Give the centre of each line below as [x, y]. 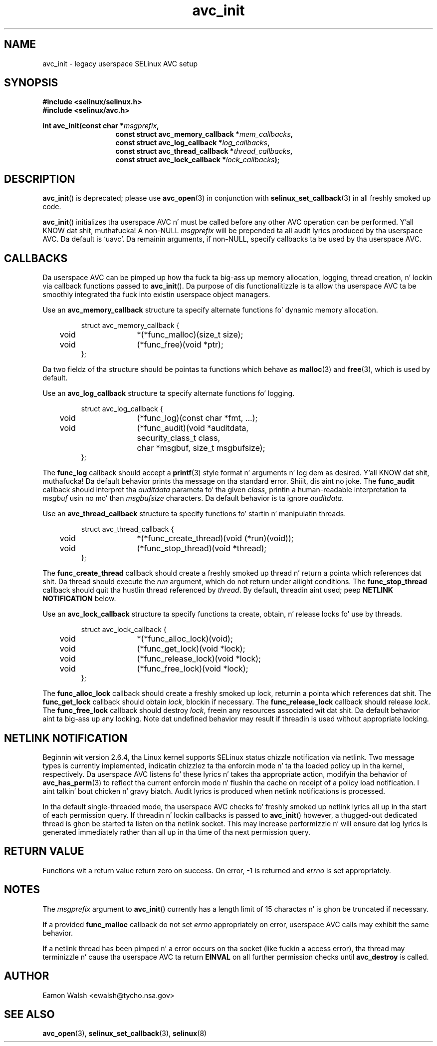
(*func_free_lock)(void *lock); [193, 669]
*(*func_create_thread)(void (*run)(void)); [215, 538]
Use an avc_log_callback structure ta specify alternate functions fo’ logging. [169, 393]
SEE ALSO [29, 1014]
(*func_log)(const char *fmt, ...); [197, 418]
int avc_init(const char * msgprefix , [101, 126]
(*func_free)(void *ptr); [180, 345]
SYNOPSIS [31, 83]
